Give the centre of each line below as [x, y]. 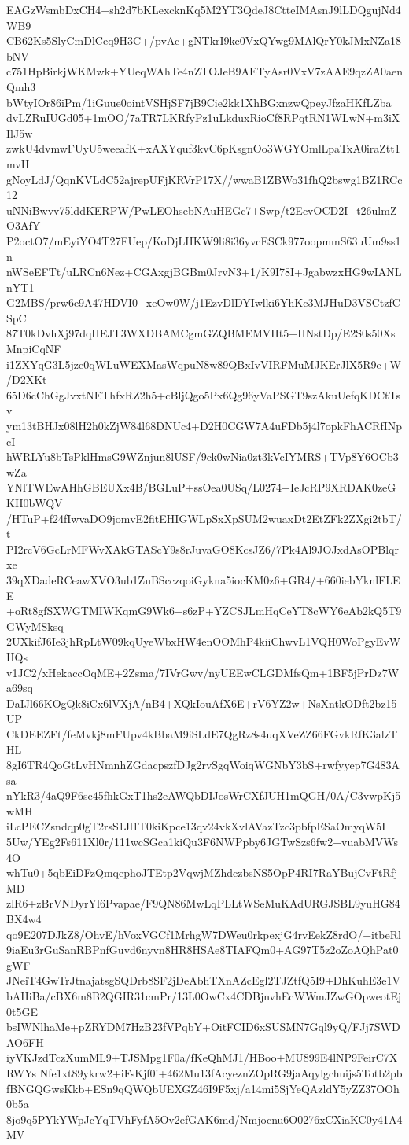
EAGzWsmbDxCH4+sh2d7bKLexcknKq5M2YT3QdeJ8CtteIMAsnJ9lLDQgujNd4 [204, 9]
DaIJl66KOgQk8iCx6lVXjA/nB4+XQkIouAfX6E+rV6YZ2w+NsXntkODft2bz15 [202, 703]
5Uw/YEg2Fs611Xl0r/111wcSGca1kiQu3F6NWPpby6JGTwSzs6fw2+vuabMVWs [203, 842]
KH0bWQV [35, 503]
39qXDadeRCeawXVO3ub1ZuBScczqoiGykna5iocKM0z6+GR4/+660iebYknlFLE [203, 579]
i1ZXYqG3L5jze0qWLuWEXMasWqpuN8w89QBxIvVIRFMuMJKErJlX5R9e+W [204, 364]
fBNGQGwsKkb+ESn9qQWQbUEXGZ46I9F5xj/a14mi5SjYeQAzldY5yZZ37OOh [203, 1088]
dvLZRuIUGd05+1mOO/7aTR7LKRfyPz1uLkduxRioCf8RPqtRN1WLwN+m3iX [203, 118]
